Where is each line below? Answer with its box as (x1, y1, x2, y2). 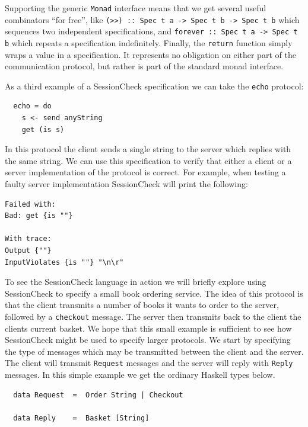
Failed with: (5, 200, 56, 208)
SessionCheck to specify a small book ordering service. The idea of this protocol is (5, 287, 303, 299)
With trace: (5, 235, 52, 243)
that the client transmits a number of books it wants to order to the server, (5, 298, 279, 311)
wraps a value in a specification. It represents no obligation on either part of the (5, 48, 296, 60)
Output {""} (5, 246, 52, 255)
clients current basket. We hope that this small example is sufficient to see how (5, 322, 292, 334)
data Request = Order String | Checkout (13, 390, 183, 399)
